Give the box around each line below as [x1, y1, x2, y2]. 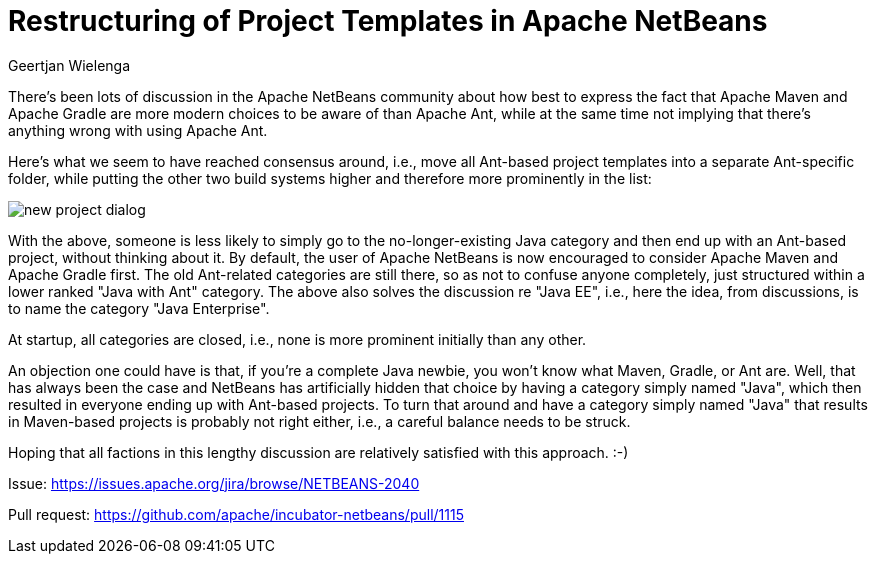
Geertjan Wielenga [8, 56, 131, 74]
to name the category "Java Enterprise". [8, 299, 270, 317]
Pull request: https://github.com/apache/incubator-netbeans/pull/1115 [8, 505, 464, 523]
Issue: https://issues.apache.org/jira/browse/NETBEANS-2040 [8, 474, 420, 492]
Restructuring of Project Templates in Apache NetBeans [8, 4, 768, 38]
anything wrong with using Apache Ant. [8, 121, 268, 139]
